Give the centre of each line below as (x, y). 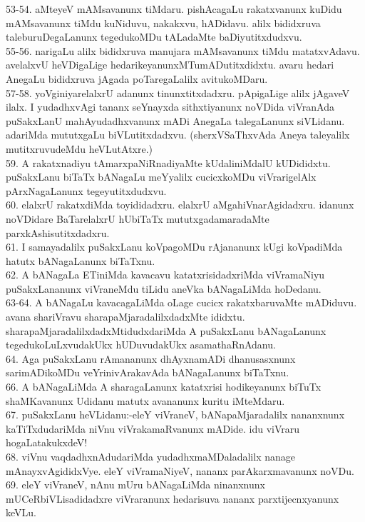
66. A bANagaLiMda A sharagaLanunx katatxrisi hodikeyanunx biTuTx (164, 387)
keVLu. (21, 512)
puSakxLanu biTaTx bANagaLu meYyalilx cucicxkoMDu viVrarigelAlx (161, 177)
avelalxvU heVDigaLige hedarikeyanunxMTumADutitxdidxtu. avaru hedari (170, 65)
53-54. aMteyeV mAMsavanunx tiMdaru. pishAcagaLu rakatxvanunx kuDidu (174, 9)
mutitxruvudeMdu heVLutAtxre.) (79, 148)
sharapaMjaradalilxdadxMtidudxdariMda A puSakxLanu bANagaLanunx (166, 330)
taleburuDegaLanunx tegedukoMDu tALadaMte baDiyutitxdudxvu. (154, 37)
